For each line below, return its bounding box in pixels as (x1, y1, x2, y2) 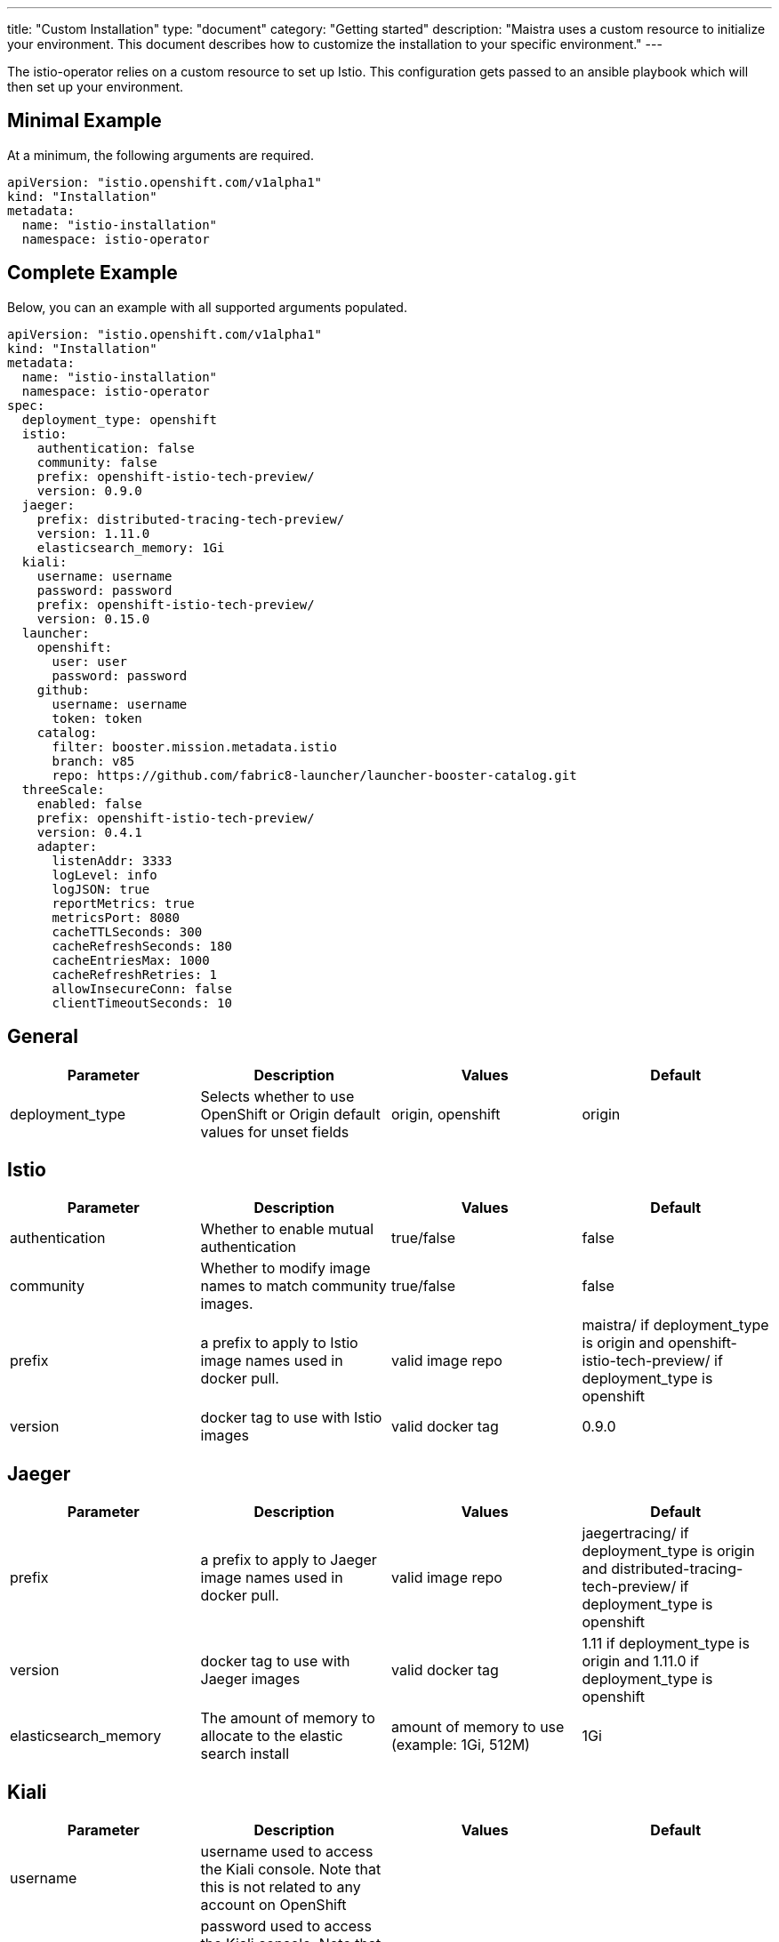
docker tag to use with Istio (200, 1408, 382, 1427)
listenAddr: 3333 (52, 853, 173, 868)
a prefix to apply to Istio (200, 1334, 358, 1352)
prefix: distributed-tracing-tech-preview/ (36, 511, 345, 526)
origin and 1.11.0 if (582, 1652, 699, 1671)
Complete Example (7, 261, 178, 285)
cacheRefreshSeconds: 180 (52, 938, 232, 953)
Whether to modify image (200, 1259, 371, 1278)
